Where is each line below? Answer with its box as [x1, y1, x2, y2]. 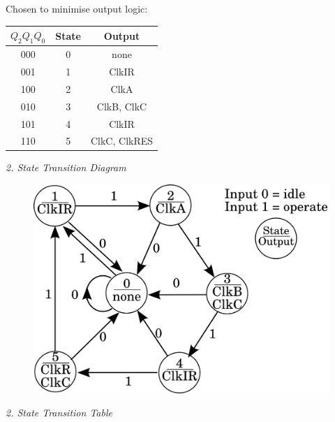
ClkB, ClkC [96, 99, 147, 113]
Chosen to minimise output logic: [6, 1, 148, 15]
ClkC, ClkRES [90, 133, 154, 148]
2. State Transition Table [6, 405, 112, 420]
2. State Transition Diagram [6, 160, 126, 175]
